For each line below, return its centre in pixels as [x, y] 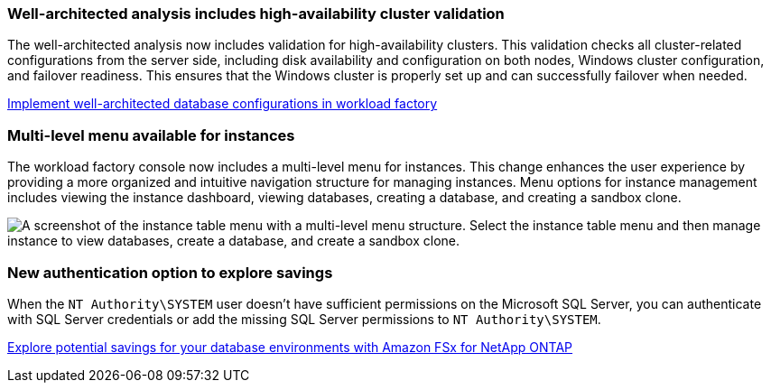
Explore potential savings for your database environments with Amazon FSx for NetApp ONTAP [290, 347]
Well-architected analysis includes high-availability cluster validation [256, 14]
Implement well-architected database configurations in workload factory [223, 104]
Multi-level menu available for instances [151, 135]
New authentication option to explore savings [170, 272]
